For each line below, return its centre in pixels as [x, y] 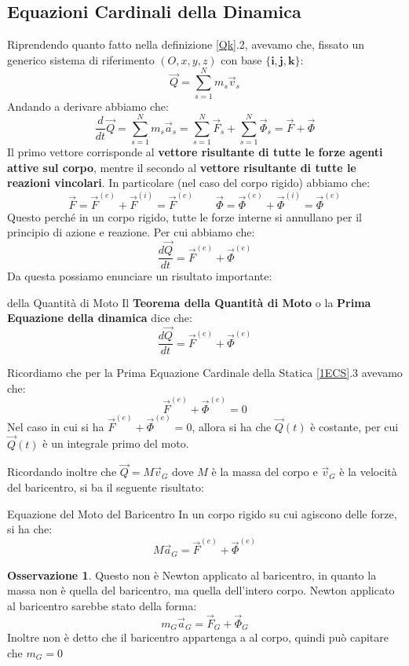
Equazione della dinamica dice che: [100, 318]
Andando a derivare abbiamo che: [88, 106]
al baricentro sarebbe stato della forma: [102, 606]
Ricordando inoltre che [62, 472]
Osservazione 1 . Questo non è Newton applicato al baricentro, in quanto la [192, 575]
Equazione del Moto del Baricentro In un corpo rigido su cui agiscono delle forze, [202, 513]
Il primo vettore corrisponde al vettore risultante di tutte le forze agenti [195, 152]
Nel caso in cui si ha [56, 426]
